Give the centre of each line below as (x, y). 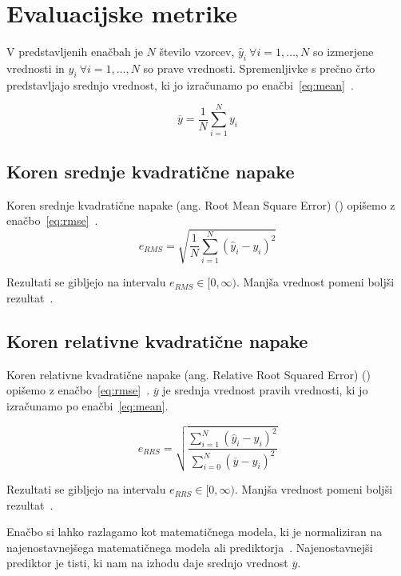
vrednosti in (36, 68)
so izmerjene (343, 52)
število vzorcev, (197, 52)
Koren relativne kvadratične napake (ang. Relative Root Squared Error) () (189, 374)
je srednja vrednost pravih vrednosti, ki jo (265, 390)
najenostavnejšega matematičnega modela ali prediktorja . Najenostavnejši (190, 547)
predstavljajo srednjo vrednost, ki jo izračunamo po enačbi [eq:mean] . (180, 84)
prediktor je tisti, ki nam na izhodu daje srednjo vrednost (147, 563)
